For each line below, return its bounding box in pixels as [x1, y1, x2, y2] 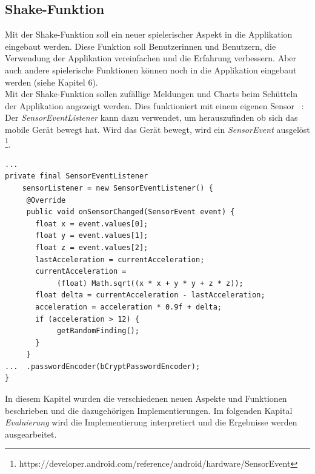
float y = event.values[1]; [35, 231, 148, 240]
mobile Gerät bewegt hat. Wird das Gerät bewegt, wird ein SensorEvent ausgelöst [5, 123, 310, 135]
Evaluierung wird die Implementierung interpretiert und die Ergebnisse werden [5, 416, 297, 428]
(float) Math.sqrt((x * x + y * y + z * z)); [56, 279, 244, 288]
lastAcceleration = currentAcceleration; [35, 255, 205, 264]
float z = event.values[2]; [35, 243, 148, 252]
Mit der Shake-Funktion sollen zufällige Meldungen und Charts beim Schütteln [5, 87, 298, 100]
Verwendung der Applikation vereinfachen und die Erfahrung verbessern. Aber [5, 52, 297, 64]
